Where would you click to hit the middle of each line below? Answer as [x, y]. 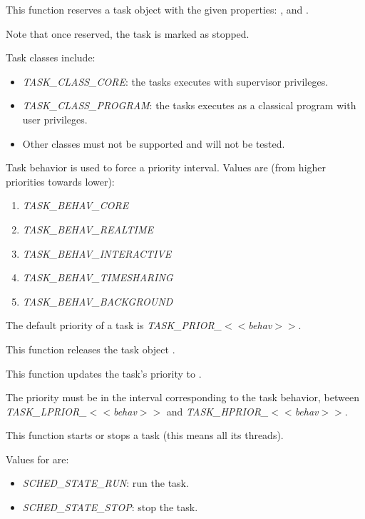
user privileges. [55, 119]
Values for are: [37, 459]
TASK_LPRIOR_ [46, 411]
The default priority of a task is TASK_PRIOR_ [114, 325]
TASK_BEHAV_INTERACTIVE [97, 253]
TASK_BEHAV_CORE [76, 205]
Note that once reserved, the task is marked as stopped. [128, 33]
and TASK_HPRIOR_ [217, 411]
